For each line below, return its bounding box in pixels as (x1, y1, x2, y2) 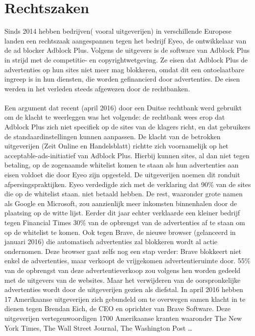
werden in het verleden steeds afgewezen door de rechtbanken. (4, 83, 190, 93)
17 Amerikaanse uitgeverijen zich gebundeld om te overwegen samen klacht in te (4, 294, 246, 304)
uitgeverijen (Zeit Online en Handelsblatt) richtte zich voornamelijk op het (4, 141, 229, 151)
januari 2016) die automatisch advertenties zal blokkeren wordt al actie (4, 236, 218, 247)
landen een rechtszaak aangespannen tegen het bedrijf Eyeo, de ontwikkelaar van (4, 35, 247, 45)
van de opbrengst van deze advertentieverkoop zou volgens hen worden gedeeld (4, 265, 241, 275)
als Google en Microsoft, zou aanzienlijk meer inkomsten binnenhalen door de (4, 198, 237, 208)
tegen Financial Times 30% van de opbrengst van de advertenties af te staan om (4, 217, 245, 227)
